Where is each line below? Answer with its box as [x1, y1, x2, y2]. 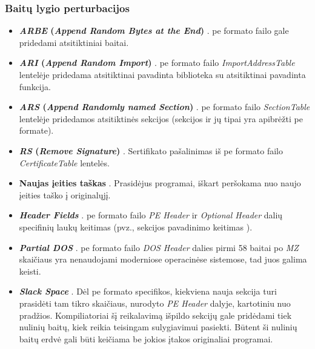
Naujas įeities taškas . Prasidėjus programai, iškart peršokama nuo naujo [19, 177, 301, 189]
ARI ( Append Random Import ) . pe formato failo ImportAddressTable [19, 56, 295, 69]
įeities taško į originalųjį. [19, 188, 111, 201]
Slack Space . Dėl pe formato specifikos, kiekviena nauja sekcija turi [19, 285, 277, 298]
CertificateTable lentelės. [19, 156, 110, 169]
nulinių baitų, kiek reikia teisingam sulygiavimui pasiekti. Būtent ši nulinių [19, 321, 297, 333]
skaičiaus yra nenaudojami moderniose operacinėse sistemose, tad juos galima [19, 253, 307, 266]
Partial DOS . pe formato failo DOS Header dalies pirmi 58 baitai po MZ [19, 241, 299, 253]
